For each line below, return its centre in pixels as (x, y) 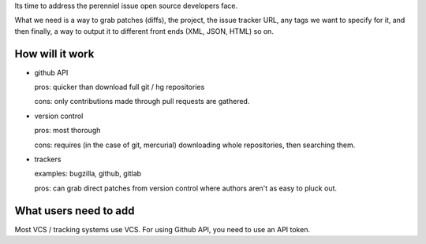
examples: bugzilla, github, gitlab (88, 174)
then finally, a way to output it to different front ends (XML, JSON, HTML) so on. (144, 31)
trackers (48, 159)
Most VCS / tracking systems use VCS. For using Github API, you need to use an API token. (163, 229)
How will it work (54, 54)
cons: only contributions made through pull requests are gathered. (142, 102)
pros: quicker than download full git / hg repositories (120, 87)
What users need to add (75, 211)
